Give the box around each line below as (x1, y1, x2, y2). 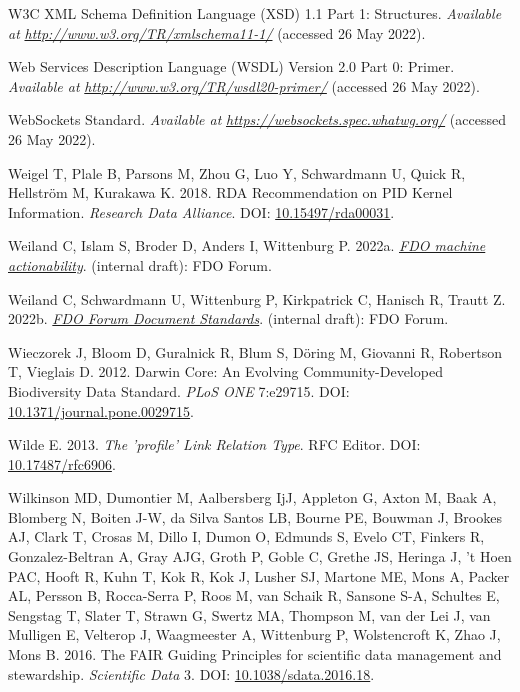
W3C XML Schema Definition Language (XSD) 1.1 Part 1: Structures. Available (8, 3, 502, 23)
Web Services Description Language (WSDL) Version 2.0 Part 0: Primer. (8, 56, 455, 77)
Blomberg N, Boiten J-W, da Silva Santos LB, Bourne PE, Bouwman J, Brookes (8, 506, 502, 527)
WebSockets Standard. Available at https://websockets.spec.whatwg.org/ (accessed (8, 109, 506, 130)
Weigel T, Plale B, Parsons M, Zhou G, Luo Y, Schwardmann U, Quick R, (8, 162, 466, 183)
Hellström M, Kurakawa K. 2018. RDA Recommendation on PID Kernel (8, 182, 453, 203)
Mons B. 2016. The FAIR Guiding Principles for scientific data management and (8, 644, 502, 665)
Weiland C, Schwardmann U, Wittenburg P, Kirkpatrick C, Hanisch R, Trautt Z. (8, 288, 506, 309)
